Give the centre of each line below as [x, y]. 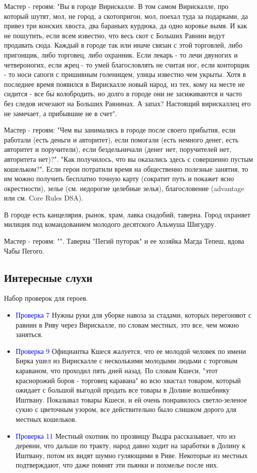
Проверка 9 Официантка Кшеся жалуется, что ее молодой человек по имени [131, 351]
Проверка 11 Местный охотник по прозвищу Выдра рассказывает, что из [126, 436]
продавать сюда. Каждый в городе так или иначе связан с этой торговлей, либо [123, 45]
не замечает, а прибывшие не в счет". [61, 113]
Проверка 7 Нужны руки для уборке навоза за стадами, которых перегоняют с [133, 315]
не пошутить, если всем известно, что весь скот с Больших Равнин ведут [114, 35]
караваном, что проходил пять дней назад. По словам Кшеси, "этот [117, 371]
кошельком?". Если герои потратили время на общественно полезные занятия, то [126, 169]
